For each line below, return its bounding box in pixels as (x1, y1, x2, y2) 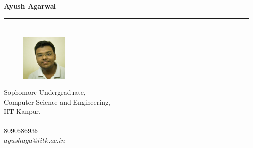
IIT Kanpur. (4, 106, 41, 116)
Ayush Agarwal (4, 1, 56, 11)
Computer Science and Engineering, (4, 96, 110, 107)
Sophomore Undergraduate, (4, 87, 86, 97)
